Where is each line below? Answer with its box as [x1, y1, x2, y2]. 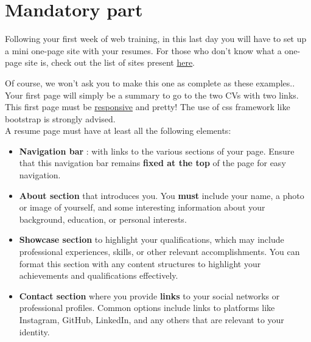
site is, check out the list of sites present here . [24, 56, 195, 69]
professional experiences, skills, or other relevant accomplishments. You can [19, 245, 300, 258]
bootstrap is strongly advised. [5, 112, 116, 125]
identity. [19, 325, 50, 338]
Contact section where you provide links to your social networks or [19, 289, 280, 302]
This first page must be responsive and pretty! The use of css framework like [5, 100, 290, 113]
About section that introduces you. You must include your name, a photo [19, 189, 304, 201]
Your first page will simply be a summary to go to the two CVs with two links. [5, 88, 299, 101]
